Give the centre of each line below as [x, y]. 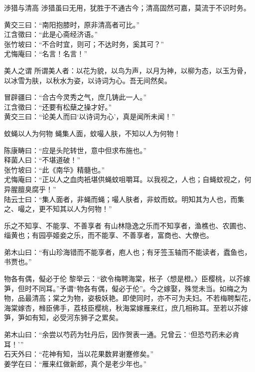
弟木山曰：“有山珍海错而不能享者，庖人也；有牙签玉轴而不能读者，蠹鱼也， [128, 252]
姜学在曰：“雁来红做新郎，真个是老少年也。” [75, 363]
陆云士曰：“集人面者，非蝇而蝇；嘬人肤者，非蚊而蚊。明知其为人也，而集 [124, 199]
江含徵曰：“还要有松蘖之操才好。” [58, 106]
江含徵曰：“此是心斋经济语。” [51, 34]
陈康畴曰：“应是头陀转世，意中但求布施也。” [75, 150]
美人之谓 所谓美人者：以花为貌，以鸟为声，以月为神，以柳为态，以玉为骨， [127, 70]
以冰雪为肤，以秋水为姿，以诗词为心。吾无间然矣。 [88, 80]
